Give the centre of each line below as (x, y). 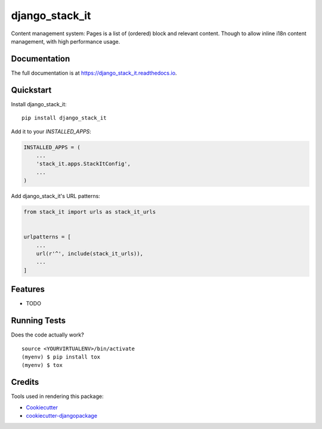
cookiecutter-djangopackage (62, 416)
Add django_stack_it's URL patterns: (56, 196)
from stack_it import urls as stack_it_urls (90, 212)
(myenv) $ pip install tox (61, 357)
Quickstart (31, 90)
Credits (25, 382)
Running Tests (38, 321)
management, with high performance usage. (66, 41)
